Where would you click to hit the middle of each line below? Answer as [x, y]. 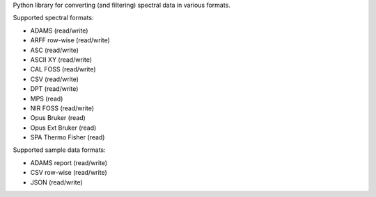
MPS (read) [47, 98]
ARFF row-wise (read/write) [70, 40]
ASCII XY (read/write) [61, 60]
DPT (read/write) [54, 89]
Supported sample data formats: [59, 150]
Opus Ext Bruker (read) [63, 128]
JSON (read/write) [56, 182]
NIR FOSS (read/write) [62, 108]
